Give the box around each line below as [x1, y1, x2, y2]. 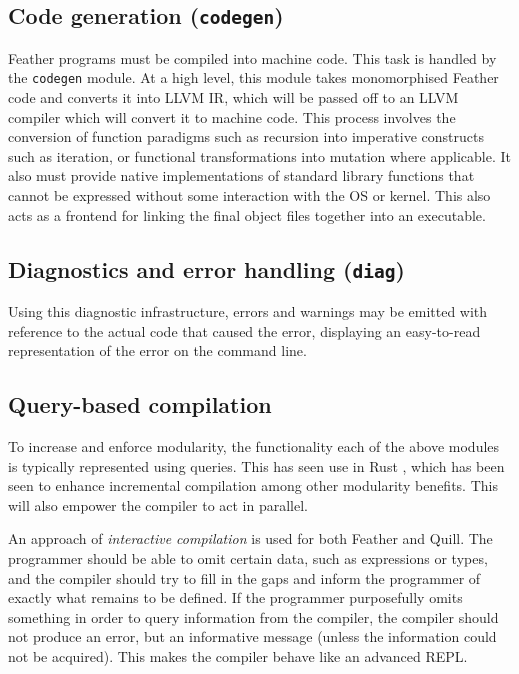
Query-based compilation [8, 389, 272, 420]
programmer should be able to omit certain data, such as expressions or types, [8, 547, 488, 568]
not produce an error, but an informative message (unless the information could [8, 626, 497, 647]
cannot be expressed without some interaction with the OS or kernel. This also [8, 185, 491, 205]
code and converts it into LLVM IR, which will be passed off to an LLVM [8, 87, 459, 108]
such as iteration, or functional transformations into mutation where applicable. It [8, 145, 511, 166]
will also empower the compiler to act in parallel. [8, 494, 309, 515]
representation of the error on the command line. [8, 340, 307, 361]
